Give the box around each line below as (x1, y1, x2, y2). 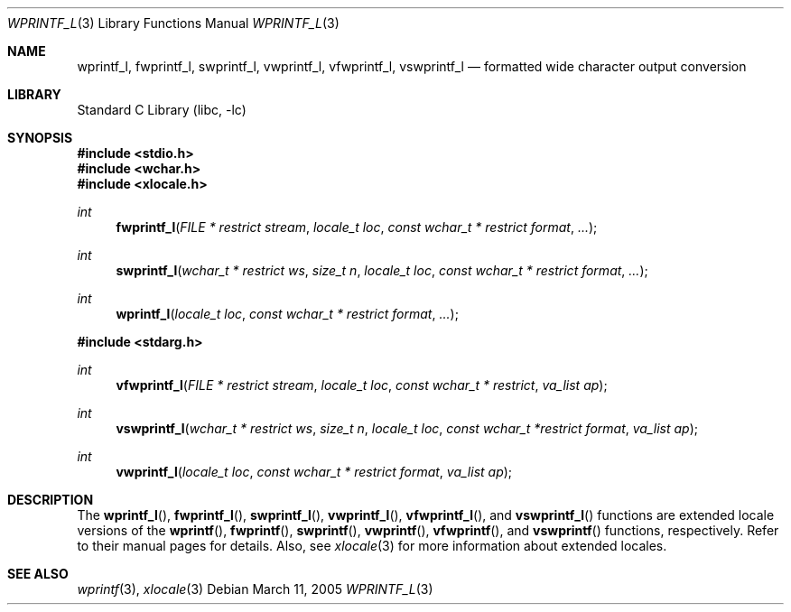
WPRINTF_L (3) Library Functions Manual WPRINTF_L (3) (7, 15, 340, 31)
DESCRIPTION (7, 492, 94, 507)
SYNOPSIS (7, 130, 73, 145)
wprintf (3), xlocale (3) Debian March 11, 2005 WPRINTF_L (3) (77, 581, 433, 597)
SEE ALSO (7, 566, 69, 581)
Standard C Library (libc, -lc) (77, 102, 247, 117)
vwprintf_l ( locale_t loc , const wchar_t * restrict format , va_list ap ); (116, 464, 513, 479)
